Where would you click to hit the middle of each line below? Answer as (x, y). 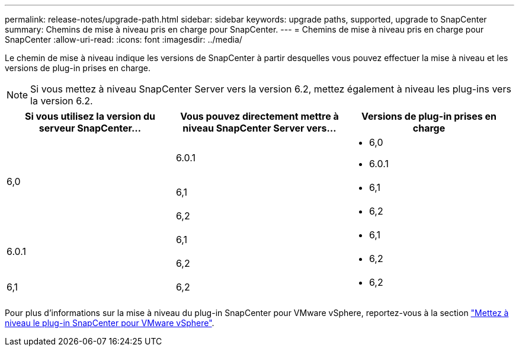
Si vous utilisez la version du (90, 116)
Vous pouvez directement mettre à (259, 116)
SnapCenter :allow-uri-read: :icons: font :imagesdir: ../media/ (124, 39)
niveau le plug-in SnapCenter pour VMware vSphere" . (110, 323)
